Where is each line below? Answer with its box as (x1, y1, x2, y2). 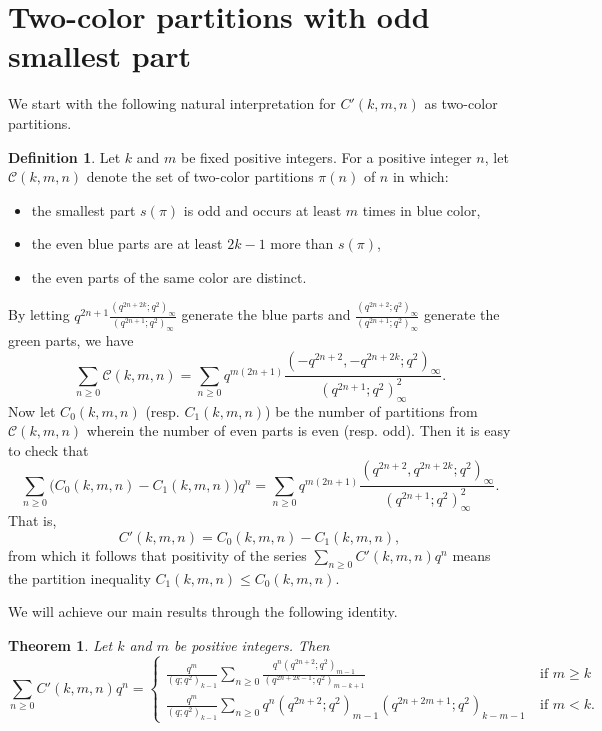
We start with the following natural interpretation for (8, 93, 336, 114)
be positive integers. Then (173, 634, 330, 655)
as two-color (424, 93, 498, 114)
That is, (8, 510, 57, 531)
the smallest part (31, 199, 136, 220)
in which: (392, 166, 449, 187)
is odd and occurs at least (183, 199, 342, 220)
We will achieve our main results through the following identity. (8, 601, 398, 622)
